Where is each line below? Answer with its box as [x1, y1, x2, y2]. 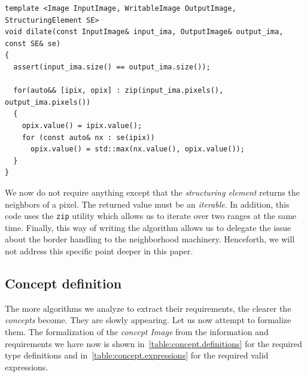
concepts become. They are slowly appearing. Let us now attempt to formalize [5, 314, 291, 326]
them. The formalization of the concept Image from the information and [5, 325, 269, 338]
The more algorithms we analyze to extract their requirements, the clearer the [5, 302, 291, 314]
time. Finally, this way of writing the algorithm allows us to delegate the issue [5, 221, 291, 233]
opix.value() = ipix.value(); [22, 121, 142, 130]
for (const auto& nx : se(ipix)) [22, 133, 155, 142]
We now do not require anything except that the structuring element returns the [5, 186, 300, 198]
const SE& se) [5, 39, 61, 48]
